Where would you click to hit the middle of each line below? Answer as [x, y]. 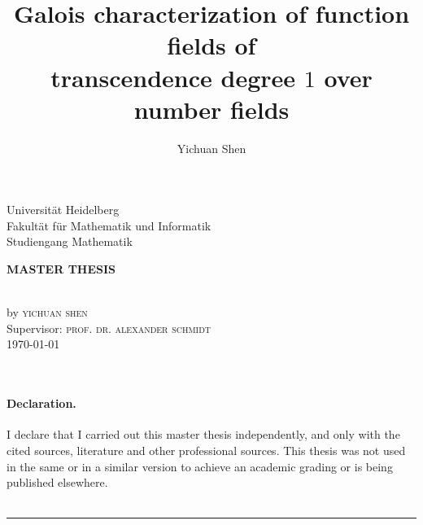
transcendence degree [173, 77]
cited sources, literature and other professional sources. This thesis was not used [206, 451]
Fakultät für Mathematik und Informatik [109, 225]
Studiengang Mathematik [70, 241]
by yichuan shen [47, 312]
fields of [211, 45]
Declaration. [41, 403]
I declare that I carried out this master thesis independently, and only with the [203, 434]
